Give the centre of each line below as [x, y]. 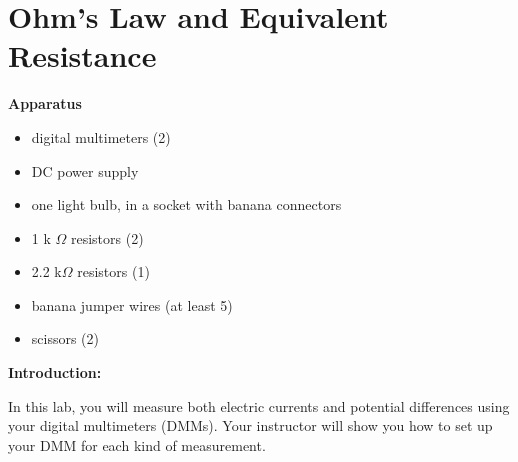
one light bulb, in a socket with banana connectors [186, 204]
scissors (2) [65, 338]
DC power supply [85, 170]
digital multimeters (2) [101, 136]
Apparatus [45, 103]
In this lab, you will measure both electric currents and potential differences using [259, 405]
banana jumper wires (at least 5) [132, 304]
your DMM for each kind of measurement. [137, 444]
